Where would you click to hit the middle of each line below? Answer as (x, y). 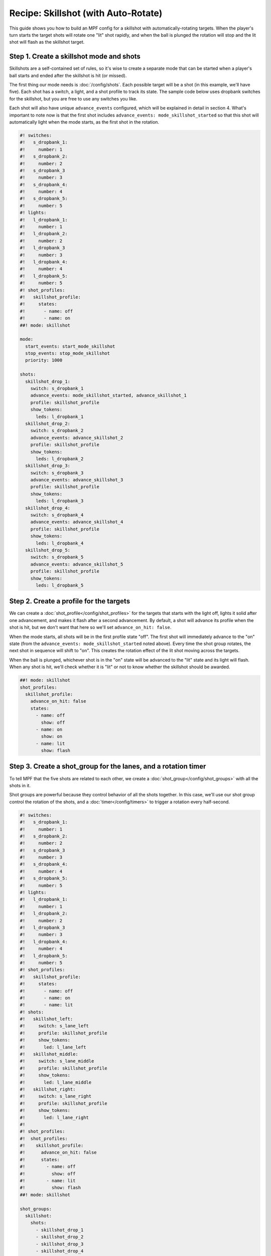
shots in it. (20, 785)
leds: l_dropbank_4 (60, 543)
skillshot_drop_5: (48, 550)
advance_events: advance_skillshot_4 (77, 522)
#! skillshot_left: (46, 1019)
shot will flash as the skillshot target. (47, 42)
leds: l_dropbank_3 (60, 501)
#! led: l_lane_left (53, 1047)
